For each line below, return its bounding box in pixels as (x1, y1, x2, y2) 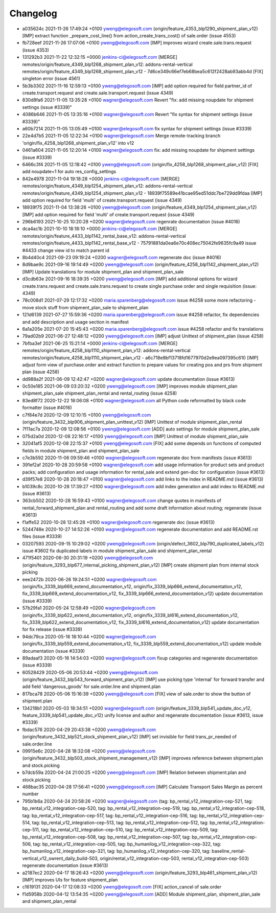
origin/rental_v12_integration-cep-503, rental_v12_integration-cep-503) (100, 855, 249, 861)
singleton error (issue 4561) (22, 76, 81, 82)
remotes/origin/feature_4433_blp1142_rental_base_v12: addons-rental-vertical (22, 233, 186, 239)
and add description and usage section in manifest (22, 318, 129, 325)
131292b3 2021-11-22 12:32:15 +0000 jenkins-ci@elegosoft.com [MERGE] (22, 54, 177, 60)
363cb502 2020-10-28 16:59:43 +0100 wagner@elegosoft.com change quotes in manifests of (22, 497, 222, 504)
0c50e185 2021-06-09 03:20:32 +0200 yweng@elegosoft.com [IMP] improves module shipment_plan (22, 383, 238, 390)
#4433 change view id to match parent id (22, 247, 109, 253)
